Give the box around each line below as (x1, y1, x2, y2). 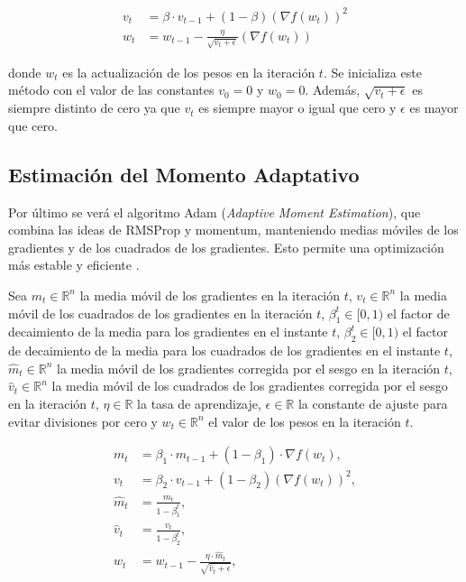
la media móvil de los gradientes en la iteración (79, 285, 341, 304)
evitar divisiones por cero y (8, 411, 158, 430)
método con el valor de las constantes (8, 80, 215, 99)
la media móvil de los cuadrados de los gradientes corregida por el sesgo (51, 376, 448, 395)
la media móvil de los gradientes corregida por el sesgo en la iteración (57, 358, 441, 377)
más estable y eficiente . (8, 255, 140, 274)
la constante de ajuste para (297, 393, 448, 412)
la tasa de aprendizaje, (137, 393, 261, 412)
